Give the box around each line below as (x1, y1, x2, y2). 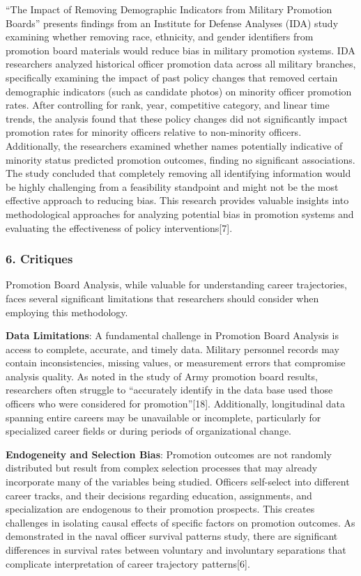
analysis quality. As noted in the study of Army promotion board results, (6, 368, 318, 383)
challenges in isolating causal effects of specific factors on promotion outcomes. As (6, 515, 355, 529)
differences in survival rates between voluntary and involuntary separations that (6, 543, 346, 556)
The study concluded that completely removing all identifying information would (6, 166, 351, 180)
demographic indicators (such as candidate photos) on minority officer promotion (6, 84, 352, 98)
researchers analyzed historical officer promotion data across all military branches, (6, 56, 356, 71)
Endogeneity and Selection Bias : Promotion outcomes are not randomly (6, 446, 332, 461)
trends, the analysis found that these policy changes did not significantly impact (6, 111, 348, 125)
